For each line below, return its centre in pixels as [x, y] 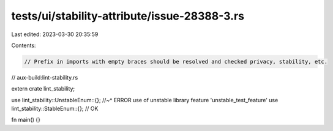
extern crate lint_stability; [43, 89]
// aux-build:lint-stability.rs [45, 77]
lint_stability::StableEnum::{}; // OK [55, 109]
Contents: [24, 45]
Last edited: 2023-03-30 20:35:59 [55, 34]
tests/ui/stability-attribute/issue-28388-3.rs [128, 16]
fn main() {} [26, 120]
